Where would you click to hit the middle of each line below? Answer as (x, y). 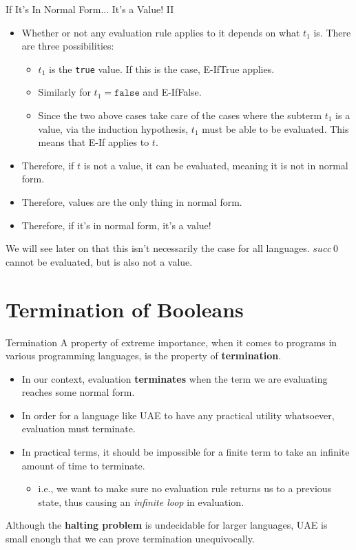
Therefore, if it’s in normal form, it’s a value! (116, 225)
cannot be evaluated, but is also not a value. (99, 261)
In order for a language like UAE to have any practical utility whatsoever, (178, 415)
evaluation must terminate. (78, 429)
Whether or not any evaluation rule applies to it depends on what (161, 32)
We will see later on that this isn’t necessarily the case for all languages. (158, 248)
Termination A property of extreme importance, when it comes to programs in (171, 342)
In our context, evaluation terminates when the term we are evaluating (175, 378)
